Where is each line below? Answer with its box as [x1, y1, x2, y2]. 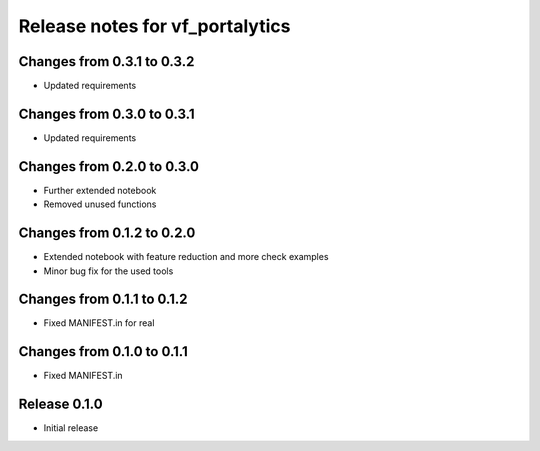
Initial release [43, 422, 99, 434]
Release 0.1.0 [18, 396, 104, 413]
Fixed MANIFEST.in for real [43, 317, 155, 329]
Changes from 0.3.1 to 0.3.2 [18, 53, 195, 70]
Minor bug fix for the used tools [43, 265, 174, 277]
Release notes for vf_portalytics [18, 15, 291, 37]
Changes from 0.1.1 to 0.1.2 [18, 291, 188, 308]
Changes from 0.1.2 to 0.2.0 [18, 225, 196, 242]
